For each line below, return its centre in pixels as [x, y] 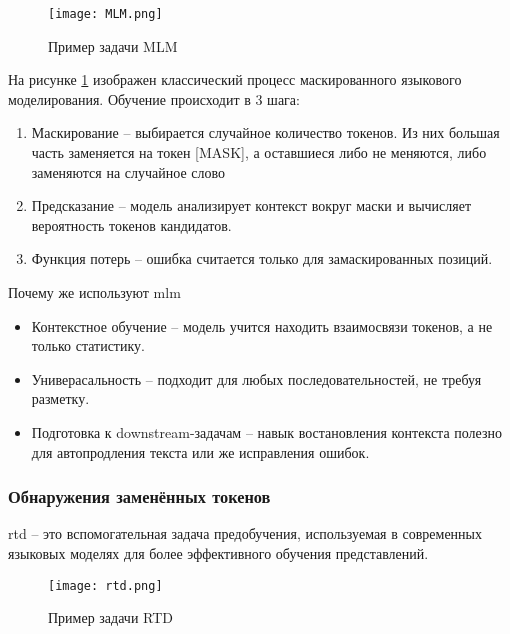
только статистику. [88, 345]
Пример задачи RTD [110, 617]
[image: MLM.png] [105, 14]
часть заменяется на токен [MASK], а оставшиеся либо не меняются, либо [259, 152]
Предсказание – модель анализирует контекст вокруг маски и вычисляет [251, 205]
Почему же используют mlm [94, 292]
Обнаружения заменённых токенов [139, 496]
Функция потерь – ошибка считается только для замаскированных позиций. [262, 258]
